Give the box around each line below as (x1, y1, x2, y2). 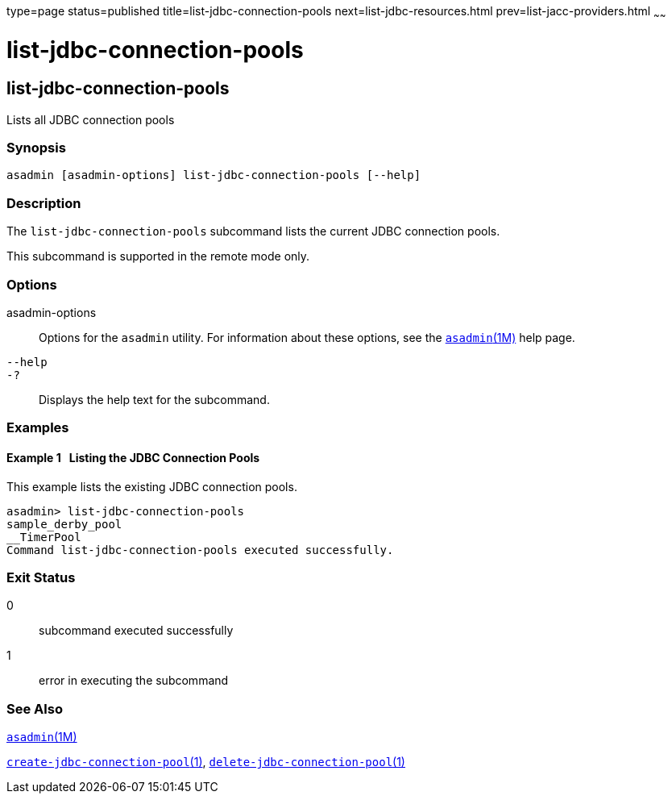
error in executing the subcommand (39, 673, 229, 688)
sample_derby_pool (6, 517, 122, 531)
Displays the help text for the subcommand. (39, 392, 270, 406)
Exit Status (6, 569, 76, 585)
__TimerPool (6, 530, 81, 544)
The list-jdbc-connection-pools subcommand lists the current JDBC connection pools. (6, 224, 500, 239)
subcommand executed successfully (39, 623, 234, 638)
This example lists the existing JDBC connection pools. (6, 479, 297, 494)
